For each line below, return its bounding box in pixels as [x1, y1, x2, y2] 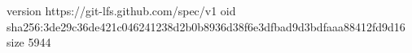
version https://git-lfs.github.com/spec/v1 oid [7, 2, 236, 18]
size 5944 [7, 34, 51, 51]
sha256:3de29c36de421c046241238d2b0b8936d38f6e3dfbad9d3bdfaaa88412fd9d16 [7, 18, 405, 35]
